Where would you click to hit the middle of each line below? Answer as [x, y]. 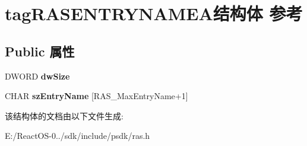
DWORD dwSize [37, 76]
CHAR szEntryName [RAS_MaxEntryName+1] [96, 96]
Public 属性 [40, 51]
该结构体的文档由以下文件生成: [64, 115]
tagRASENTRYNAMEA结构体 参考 [154, 13]
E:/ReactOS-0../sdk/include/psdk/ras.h [77, 136]
